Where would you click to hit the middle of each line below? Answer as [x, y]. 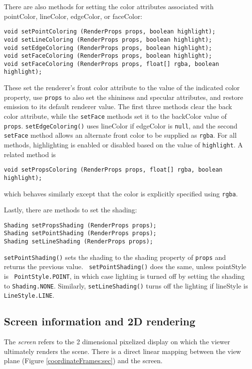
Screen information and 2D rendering [100, 321]
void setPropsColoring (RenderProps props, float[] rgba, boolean [113, 170]
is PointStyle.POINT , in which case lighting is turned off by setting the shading [124, 276]
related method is [30, 154]
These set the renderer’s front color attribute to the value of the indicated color [122, 88]
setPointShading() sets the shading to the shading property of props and [115, 257]
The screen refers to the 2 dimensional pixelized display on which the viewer [117, 342]
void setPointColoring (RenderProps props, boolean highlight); [110, 32]
